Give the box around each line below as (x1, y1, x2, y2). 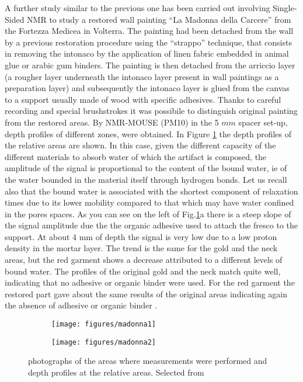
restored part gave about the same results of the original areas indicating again (5, 287, 288, 300)
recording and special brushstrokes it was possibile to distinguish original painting (5, 105, 298, 117)
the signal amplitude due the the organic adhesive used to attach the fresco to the (5, 219, 298, 231)
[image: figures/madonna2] (51, 338, 156, 346)
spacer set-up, (238, 116, 288, 128)
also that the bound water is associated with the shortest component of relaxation (5, 185, 298, 197)
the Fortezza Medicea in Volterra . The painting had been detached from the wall (5, 25, 294, 37)
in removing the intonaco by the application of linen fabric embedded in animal (5, 47, 289, 60)
